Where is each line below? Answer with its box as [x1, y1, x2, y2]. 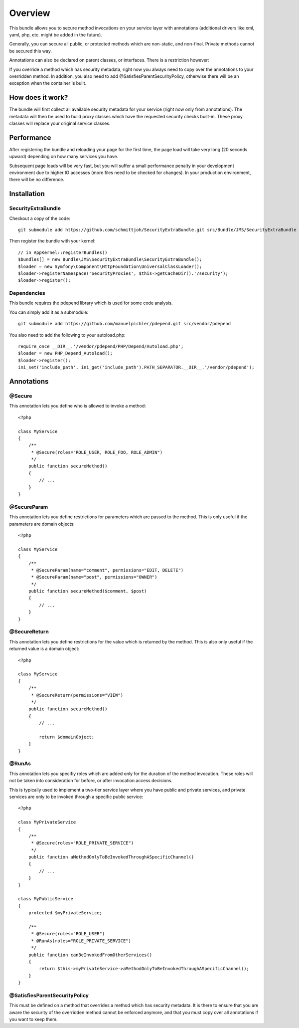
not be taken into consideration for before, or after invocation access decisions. [9, 778, 173, 784]
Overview [9, 7, 50, 18]
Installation [9, 190, 45, 198]
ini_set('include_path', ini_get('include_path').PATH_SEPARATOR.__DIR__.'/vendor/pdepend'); [18, 365, 255, 370]
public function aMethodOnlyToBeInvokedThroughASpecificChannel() [28, 854, 194, 860]
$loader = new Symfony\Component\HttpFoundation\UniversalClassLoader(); [18, 263, 202, 269]
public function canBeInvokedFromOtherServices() [28, 952, 152, 958]
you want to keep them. [9, 1017, 58, 1023]
